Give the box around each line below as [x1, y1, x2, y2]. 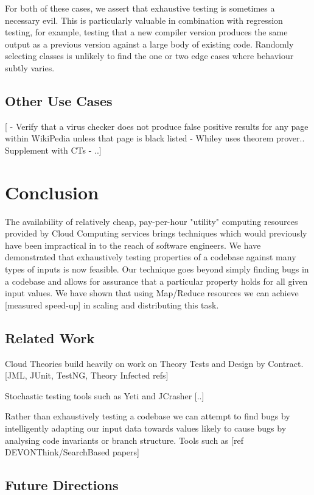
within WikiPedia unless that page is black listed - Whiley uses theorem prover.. [5, 132, 305, 144]
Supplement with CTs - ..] [5, 143, 102, 156]
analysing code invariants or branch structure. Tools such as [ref [5, 433, 243, 446]
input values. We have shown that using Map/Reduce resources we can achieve [5, 287, 299, 299]
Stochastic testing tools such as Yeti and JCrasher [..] [5, 389, 204, 402]
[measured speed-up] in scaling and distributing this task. [5, 298, 219, 311]
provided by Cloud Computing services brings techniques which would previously [5, 227, 307, 240]
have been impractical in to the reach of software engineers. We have [5, 238, 261, 251]
